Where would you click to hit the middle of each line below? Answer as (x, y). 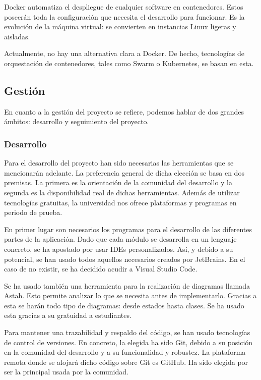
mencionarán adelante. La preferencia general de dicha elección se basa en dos (124, 172)
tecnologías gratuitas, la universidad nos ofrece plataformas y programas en (120, 202)
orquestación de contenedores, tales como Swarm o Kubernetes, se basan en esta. (129, 63)
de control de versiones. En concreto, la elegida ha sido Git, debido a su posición (128, 342)
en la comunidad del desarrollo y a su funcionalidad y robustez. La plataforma (125, 352)
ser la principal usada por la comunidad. (66, 372)
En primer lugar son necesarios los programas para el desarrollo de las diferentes (128, 229)
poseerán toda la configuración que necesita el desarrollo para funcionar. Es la (124, 16)
